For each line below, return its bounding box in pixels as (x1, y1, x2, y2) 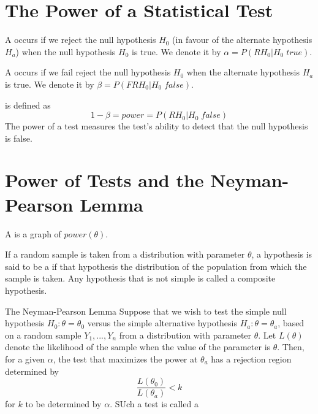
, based (278, 316, 305, 329)
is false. (5, 131, 32, 144)
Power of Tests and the (5, 167, 204, 193)
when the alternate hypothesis (186, 66, 300, 79)
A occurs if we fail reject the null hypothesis (5, 66, 171, 79)
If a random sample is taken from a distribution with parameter (5, 248, 245, 261)
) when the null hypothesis (15, 45, 116, 58)
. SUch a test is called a (110, 397, 199, 410)
